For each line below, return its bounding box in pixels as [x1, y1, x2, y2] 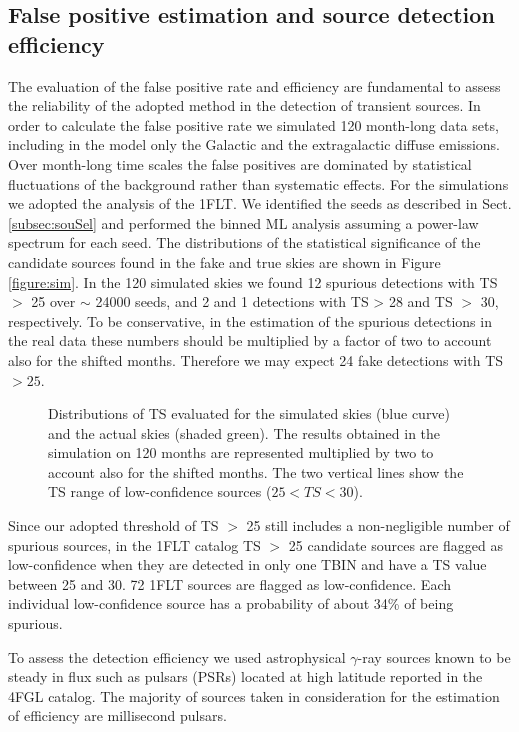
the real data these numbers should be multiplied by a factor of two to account [8, 330, 492, 351]
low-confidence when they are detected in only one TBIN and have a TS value [8, 554, 487, 575]
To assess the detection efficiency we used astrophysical [8, 646, 346, 667]
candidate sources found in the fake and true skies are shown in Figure [8, 251, 441, 272]
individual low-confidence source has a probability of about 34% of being [8, 593, 454, 614]
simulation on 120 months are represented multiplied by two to [48, 442, 434, 463]
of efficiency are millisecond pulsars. [8, 705, 227, 726]
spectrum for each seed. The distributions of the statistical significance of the [8, 232, 481, 253]
